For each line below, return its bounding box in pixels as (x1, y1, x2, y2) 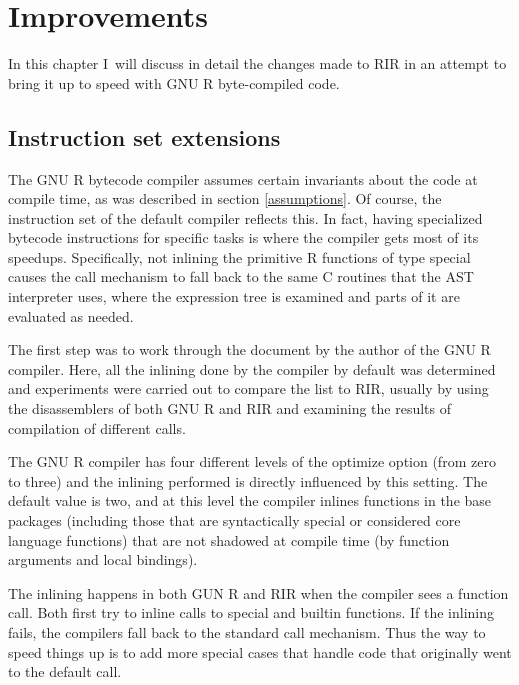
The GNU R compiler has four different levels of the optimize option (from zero (8, 451, 496, 472)
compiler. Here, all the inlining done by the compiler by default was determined (8, 358, 496, 379)
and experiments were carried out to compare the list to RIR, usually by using (8, 378, 489, 399)
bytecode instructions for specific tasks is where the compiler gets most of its (8, 227, 479, 248)
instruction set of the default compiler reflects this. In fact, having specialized (8, 207, 483, 228)
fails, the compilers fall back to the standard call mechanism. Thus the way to (8, 621, 486, 642)
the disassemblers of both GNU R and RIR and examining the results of (8, 398, 451, 419)
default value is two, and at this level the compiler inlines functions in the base (8, 490, 492, 511)
